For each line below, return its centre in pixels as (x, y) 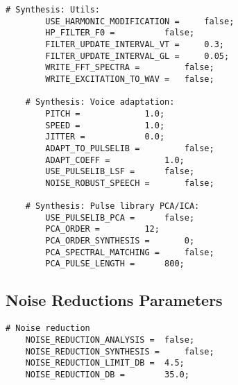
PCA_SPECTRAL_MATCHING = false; (130, 252)
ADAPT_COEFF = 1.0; (115, 160)
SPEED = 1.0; (105, 125)
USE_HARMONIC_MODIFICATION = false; (140, 21)
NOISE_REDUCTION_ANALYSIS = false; (110, 340)
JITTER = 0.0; (105, 137)
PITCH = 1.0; (105, 113)
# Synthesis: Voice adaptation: (100, 102)
